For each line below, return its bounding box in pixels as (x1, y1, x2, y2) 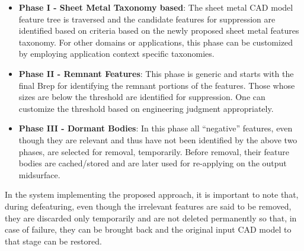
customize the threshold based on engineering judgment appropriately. (18, 102, 274, 114)
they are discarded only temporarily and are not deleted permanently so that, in (5, 211, 297, 224)
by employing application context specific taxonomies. (18, 47, 215, 60)
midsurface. (18, 168, 60, 181)
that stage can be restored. (5, 234, 102, 247)
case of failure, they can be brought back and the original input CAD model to (5, 223, 292, 236)
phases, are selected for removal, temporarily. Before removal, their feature (18, 145, 289, 157)
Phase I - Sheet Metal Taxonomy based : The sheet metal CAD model (18, 1, 293, 13)
